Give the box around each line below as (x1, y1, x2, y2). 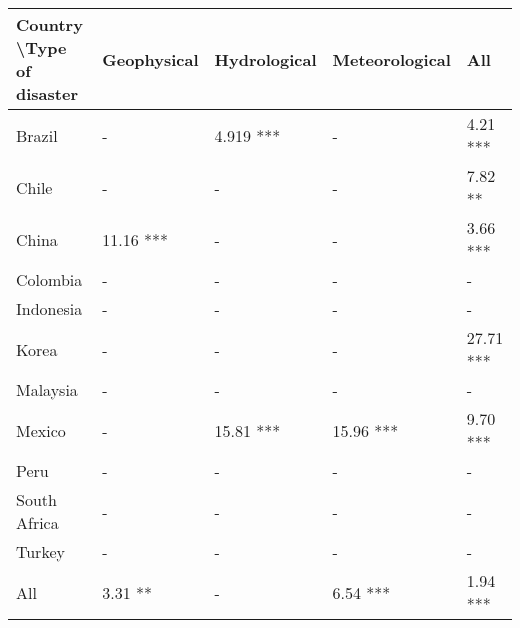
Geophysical (102, 47, 199, 71)
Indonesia (16, 297, 83, 320)
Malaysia (16, 378, 78, 401)
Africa (16, 511, 59, 534)
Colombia (16, 268, 83, 291)
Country (16, 13, 83, 36)
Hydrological (214, 47, 317, 71)
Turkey (16, 540, 65, 563)
